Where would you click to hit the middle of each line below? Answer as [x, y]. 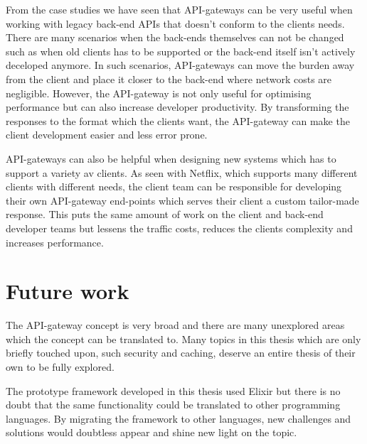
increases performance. [55, 242]
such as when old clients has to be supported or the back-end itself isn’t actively [181, 51]
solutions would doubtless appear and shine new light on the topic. [151, 432]
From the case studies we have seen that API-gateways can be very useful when [179, 9]
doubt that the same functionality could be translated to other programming [173, 405]
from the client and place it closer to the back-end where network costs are [169, 78]
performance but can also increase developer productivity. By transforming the [177, 107]
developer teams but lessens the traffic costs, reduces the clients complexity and [179, 228]
